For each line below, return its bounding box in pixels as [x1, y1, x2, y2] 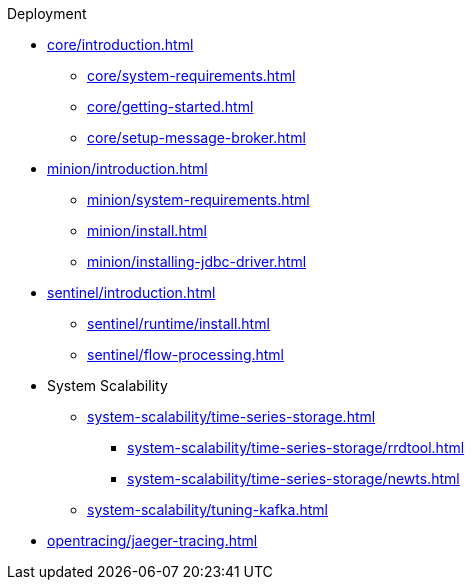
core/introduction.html [47, 36, 194, 53]
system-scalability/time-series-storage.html [87, 408, 376, 425]
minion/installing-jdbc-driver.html [87, 253, 307, 270]
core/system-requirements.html [87, 67, 296, 84]
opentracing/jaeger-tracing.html [47, 532, 258, 549]
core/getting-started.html [87, 98, 254, 115]
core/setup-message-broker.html [87, 129, 306, 146]
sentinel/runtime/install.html [87, 315, 270, 332]
